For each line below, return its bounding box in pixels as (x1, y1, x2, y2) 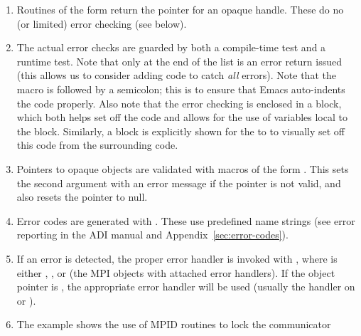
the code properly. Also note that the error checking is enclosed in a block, (16, 95, 342, 110)
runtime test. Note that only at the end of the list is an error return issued (16, 53, 342, 68)
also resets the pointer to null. (16, 189, 148, 204)
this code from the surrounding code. (16, 137, 178, 152)
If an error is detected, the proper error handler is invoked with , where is (16, 251, 338, 266)
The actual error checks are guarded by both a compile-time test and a (16, 40, 326, 55)
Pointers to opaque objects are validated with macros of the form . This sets (16, 161, 349, 176)
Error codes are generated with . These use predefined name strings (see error (16, 213, 355, 228)
